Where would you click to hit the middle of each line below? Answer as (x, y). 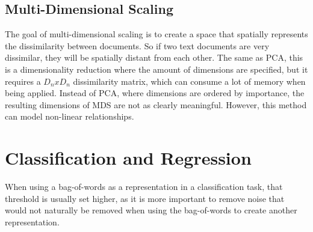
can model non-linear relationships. (70, 116)
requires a (23, 81)
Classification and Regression (128, 158)
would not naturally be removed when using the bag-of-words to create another (151, 210)
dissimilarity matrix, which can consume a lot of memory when (189, 81)
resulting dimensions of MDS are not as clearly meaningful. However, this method (156, 104)
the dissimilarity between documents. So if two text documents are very (137, 45)
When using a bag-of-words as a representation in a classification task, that (144, 187)
